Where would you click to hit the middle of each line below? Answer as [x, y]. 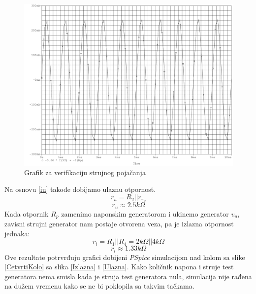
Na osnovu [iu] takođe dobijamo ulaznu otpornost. [80, 189]
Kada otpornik [27, 213]
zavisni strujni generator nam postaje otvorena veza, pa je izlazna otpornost [119, 224]
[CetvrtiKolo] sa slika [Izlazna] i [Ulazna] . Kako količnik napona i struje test [119, 267]
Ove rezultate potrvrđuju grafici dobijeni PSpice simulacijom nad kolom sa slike [125, 257]
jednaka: [17, 233]
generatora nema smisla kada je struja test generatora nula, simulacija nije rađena [128, 276]
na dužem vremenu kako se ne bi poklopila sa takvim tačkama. [99, 286]
